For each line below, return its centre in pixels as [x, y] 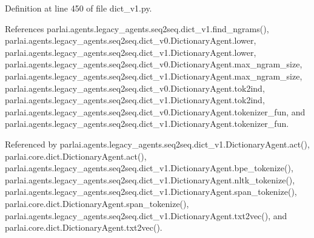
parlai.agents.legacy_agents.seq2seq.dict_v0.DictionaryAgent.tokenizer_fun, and [155, 111]
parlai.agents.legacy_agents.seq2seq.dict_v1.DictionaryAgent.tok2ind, [135, 100]
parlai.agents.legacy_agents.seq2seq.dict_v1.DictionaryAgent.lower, [131, 52]
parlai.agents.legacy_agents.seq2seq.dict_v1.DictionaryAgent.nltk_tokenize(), [150, 179]
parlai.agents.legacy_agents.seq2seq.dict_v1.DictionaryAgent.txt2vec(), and [146, 215]
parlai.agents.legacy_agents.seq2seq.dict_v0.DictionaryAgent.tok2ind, [135, 88]
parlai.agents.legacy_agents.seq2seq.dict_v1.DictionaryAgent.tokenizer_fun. [147, 124]
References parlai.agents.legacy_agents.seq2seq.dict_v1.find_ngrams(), [137, 28]
